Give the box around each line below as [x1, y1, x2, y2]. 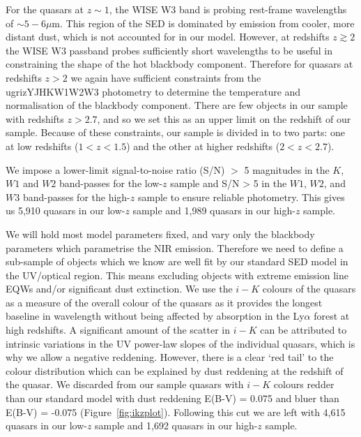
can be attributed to [260, 323, 347, 337]
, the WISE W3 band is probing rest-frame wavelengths [109, 2, 347, 16]
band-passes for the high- [22, 189, 130, 204]
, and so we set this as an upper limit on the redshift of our [97, 111, 351, 126]
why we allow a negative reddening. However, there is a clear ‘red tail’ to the [6, 350, 334, 364]
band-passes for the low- [59, 176, 163, 191]
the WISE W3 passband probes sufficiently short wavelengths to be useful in [6, 43, 333, 57]
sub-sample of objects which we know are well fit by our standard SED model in [6, 254, 348, 269]
